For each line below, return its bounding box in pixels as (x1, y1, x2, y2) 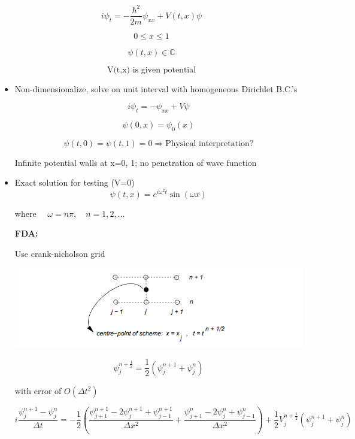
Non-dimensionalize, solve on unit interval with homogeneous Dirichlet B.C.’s (14, 82, 298, 95)
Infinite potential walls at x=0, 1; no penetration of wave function (14, 156, 257, 168)
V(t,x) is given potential (107, 65, 196, 74)
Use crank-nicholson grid (14, 247, 105, 259)
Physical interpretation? (165, 139, 254, 148)
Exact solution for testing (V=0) (14, 176, 135, 189)
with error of (14, 384, 62, 396)
